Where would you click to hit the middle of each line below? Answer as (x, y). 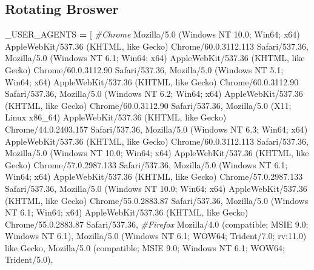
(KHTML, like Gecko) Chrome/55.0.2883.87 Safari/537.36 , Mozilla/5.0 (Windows (157, 200)
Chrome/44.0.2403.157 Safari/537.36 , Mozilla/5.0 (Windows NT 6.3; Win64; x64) (156, 129)
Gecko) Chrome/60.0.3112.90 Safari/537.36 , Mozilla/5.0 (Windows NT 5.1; (144, 69)
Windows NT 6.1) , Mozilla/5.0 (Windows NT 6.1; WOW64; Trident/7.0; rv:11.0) (156, 236)
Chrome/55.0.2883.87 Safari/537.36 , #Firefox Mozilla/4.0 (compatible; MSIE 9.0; (157, 224)
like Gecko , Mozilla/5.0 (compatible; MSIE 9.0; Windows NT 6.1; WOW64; (145, 247)
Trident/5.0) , (29, 259)
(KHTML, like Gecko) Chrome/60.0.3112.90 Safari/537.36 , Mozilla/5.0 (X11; (148, 105)
